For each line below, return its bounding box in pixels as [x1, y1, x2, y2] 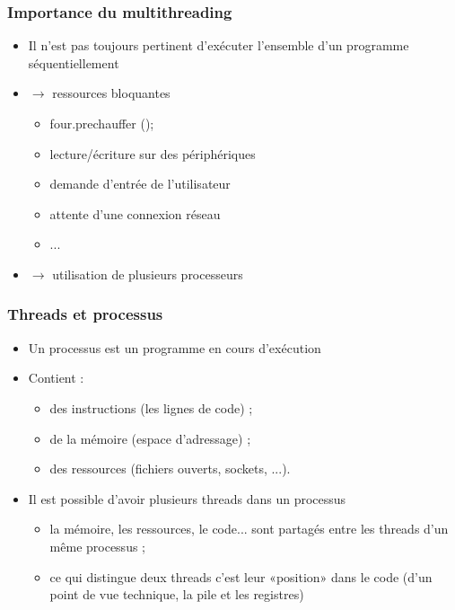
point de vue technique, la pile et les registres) [49, 585, 304, 604]
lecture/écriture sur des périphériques [49, 144, 256, 163]
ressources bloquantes [52, 84, 171, 102]
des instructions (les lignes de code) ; [49, 398, 253, 417]
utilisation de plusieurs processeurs [52, 264, 243, 283]
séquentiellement [28, 53, 119, 72]
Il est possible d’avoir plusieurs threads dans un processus [28, 489, 346, 508]
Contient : [28, 368, 84, 387]
